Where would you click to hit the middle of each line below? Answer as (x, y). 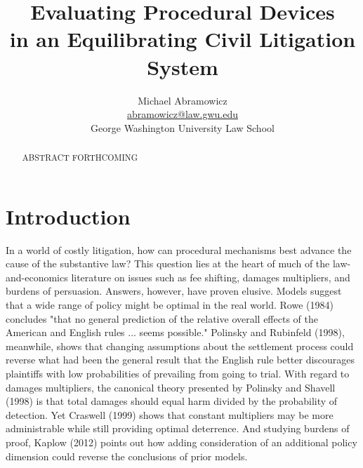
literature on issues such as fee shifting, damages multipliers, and (211, 277)
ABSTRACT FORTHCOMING (80, 158)
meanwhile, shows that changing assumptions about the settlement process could (180, 346)
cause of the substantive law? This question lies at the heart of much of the (168, 263)
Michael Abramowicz (183, 100)
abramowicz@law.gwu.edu (183, 114)
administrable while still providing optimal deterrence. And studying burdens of (178, 428)
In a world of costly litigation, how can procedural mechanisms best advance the (179, 249)
